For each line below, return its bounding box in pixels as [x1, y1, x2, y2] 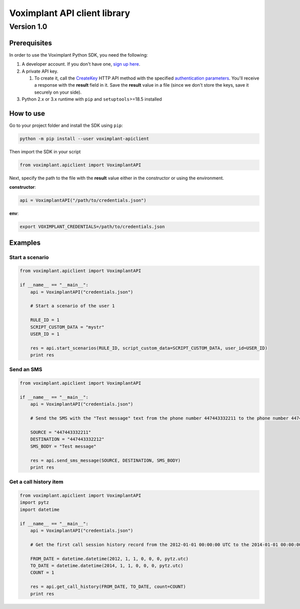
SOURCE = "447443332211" [30, 429, 91, 435]
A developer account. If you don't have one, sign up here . [21, 61, 140, 67]
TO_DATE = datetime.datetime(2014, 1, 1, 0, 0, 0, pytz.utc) [30, 562, 183, 568]
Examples [9, 238, 41, 247]
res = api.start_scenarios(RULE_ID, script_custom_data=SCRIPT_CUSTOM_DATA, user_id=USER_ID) [30, 345, 267, 351]
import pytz [19, 500, 49, 505]
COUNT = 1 [30, 570, 54, 575]
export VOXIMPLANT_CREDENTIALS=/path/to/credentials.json [19, 224, 165, 230]
